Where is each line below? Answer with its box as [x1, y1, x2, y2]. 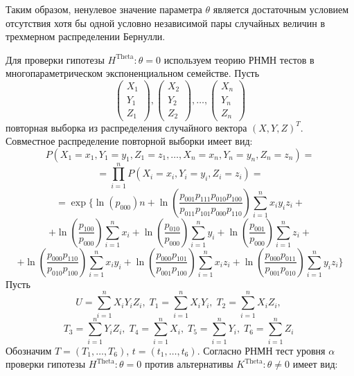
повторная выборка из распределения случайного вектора [6, 120, 247, 134]
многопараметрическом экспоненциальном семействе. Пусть [6, 66, 260, 80]
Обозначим [6, 343, 52, 357]
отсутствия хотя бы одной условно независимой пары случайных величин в [6, 15, 326, 30]
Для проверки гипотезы [6, 52, 105, 66]
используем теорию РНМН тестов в [163, 52, 315, 66]
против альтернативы [144, 357, 233, 371]
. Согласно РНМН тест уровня [197, 343, 326, 357]
